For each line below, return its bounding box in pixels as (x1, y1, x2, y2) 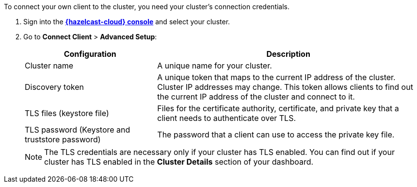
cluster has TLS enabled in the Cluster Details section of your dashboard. (44, 157, 314, 167)
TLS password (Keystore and (25, 125, 130, 135)
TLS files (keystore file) (25, 108, 109, 118)
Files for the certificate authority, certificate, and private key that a (157, 103, 399, 113)
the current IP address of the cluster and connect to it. (157, 92, 355, 102)
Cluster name (25, 61, 74, 70)
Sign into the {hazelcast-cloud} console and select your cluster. (23, 17, 230, 26)
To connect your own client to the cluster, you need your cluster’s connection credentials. (4, 2, 290, 11)
